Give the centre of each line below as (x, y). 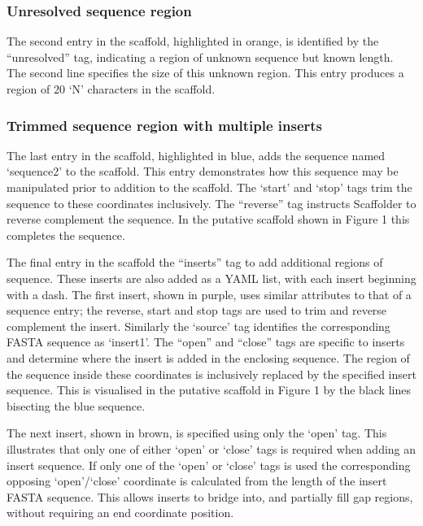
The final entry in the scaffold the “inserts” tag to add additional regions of (195, 262)
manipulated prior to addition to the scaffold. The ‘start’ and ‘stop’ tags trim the (209, 187)
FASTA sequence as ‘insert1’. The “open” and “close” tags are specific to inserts (206, 342)
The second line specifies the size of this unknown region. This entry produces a (205, 73)
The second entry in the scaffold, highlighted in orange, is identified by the (193, 41)
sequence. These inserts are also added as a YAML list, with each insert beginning (211, 278)
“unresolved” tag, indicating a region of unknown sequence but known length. (200, 57)
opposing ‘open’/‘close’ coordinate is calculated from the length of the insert (197, 481)
